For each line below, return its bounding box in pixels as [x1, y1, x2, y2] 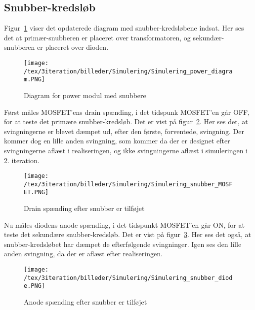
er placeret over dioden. [37, 42, 109, 52]
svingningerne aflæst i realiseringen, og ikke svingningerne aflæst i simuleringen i [4, 145, 248, 155]
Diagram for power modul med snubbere [24, 90, 146, 100]
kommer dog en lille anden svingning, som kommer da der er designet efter [4, 136, 230, 146]
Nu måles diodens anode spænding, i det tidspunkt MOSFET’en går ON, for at [4, 219, 245, 230]
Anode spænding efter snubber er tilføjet [24, 297, 147, 307]
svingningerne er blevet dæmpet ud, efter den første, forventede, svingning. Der [4, 126, 245, 136]
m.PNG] [24, 76, 45, 83]
